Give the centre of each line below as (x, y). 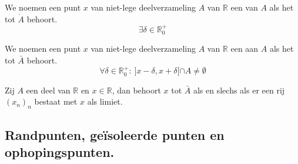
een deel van (48, 90)
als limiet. (105, 101)
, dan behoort (136, 90)
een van (244, 7)
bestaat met (56, 101)
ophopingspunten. (60, 152)
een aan (245, 48)
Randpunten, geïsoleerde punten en (115, 134)
